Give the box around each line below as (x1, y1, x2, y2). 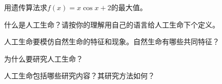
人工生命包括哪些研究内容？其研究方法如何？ (4, 70, 155, 81)
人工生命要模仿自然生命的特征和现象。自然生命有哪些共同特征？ (4, 36, 219, 47)
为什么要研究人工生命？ (4, 53, 83, 64)
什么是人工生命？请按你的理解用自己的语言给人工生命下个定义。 (4, 19, 219, 30)
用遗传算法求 (4, 2, 47, 12)
